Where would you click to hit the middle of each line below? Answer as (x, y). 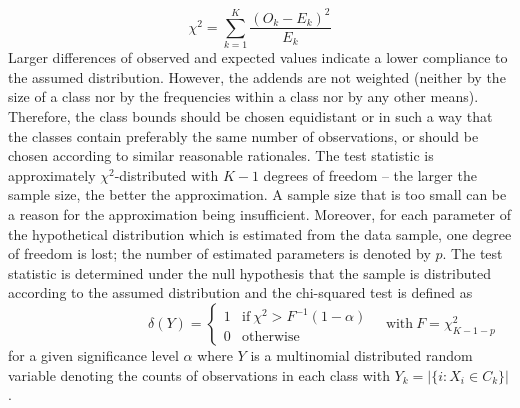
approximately (52, 174)
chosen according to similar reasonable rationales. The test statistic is (221, 155)
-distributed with (166, 174)
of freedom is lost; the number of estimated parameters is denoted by (219, 253)
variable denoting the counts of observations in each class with (199, 374)
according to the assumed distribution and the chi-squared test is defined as (240, 292)
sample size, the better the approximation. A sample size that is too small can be (257, 194)
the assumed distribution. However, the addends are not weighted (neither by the (257, 76)
